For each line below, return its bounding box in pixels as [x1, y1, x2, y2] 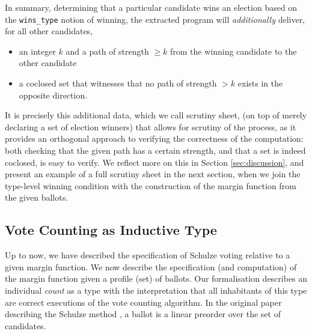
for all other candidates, [5, 25, 93, 37]
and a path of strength [66, 44, 149, 57]
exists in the [237, 77, 283, 90]
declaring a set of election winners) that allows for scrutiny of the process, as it [5, 120, 296, 133]
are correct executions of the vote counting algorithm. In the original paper [5, 296, 282, 308]
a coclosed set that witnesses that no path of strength [19, 77, 217, 90]
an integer [19, 44, 56, 57]
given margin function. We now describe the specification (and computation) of [5, 260, 297, 273]
